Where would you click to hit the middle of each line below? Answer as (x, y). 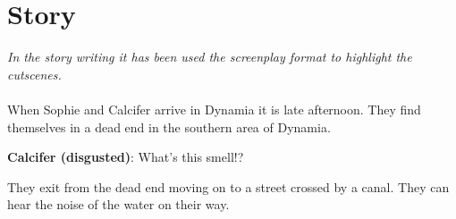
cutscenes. (34, 74)
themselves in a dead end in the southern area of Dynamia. (169, 126)
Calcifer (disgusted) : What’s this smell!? (126, 157)
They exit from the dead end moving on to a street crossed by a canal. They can (228, 186)
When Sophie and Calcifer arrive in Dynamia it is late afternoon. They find (214, 109)
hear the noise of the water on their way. (118, 204)
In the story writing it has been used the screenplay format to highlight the (210, 57)
